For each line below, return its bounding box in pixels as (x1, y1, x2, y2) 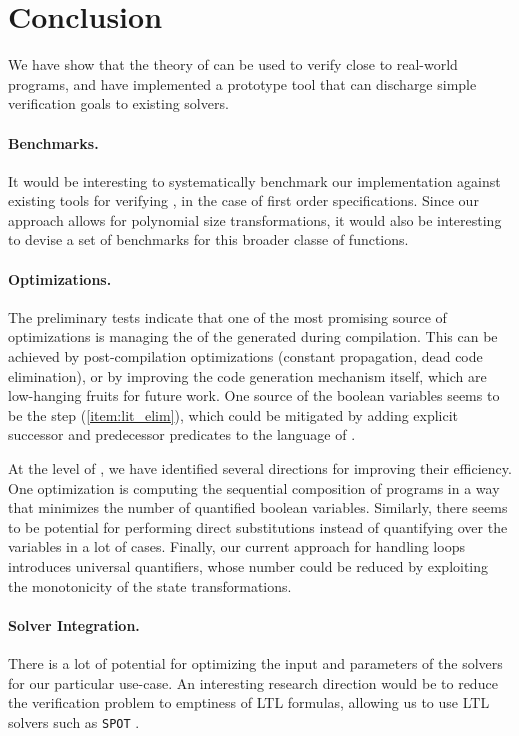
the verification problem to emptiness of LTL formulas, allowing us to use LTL (8, 692, 490, 713)
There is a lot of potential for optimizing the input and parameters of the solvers (8, 652, 503, 673)
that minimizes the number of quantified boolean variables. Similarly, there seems (8, 497, 508, 518)
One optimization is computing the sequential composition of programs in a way (8, 477, 500, 498)
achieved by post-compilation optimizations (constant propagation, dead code (8, 346, 483, 367)
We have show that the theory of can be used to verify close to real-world (8, 54, 458, 75)
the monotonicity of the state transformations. (8, 575, 292, 596)
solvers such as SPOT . (8, 711, 140, 732)
